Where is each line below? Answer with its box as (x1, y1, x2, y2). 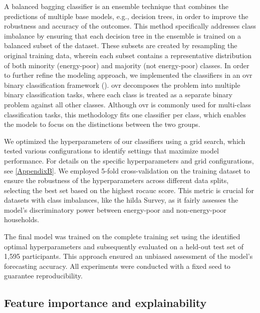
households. (4, 214, 40, 225)
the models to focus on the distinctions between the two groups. (4, 119, 200, 129)
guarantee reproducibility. (4, 270, 83, 281)
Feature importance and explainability (4, 295, 207, 310)
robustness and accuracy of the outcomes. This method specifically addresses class (4, 21, 256, 31)
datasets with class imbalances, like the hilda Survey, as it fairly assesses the (4, 195, 238, 205)
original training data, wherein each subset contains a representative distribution (4, 50, 252, 60)
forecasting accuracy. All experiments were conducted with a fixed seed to (4, 260, 230, 271)
